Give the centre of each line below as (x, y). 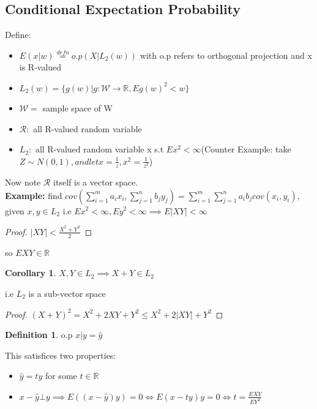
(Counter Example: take (246, 149)
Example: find (34, 195)
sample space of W (77, 107)
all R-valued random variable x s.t (99, 149)
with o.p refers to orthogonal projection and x (226, 55)
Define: (18, 35)
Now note (23, 182)
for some (61, 376)
